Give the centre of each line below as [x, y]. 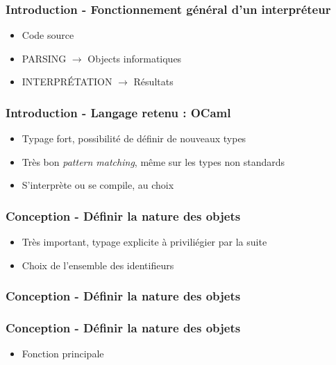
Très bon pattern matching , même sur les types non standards [153, 161]
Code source [48, 35]
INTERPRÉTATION [67, 82]
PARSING [44, 58]
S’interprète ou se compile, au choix [98, 185]
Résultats [153, 82]
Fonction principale [63, 354]
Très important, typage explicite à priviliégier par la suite [144, 242]
